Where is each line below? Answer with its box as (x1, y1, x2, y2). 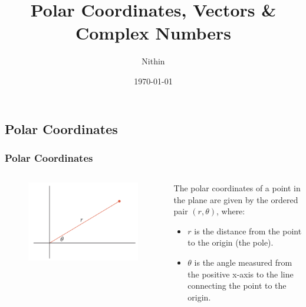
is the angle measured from (194, 256, 292, 269)
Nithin (142, 55, 165, 67)
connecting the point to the (187, 279, 287, 292)
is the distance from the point (194, 224, 302, 237)
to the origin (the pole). (187, 236, 274, 249)
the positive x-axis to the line (187, 267, 294, 280)
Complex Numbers (75, 21, 232, 45)
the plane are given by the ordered (173, 193, 298, 205)
